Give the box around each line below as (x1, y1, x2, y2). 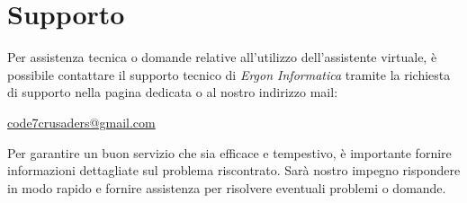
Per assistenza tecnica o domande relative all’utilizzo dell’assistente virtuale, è (7, 48, 437, 66)
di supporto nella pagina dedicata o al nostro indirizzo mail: (7, 83, 338, 101)
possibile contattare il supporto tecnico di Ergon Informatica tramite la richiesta (7, 65, 451, 84)
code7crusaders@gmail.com (7, 112, 156, 131)
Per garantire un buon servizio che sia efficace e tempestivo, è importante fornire (7, 143, 452, 162)
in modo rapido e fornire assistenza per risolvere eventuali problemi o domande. (7, 178, 446, 197)
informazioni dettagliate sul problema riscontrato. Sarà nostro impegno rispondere (7, 161, 461, 180)
